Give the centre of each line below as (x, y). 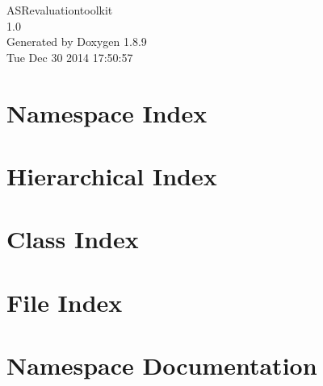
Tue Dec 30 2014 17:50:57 (70, 57)
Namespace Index (107, 112)
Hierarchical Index (112, 175)
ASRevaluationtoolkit (60, 10)
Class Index (73, 239)
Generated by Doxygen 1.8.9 (77, 42)
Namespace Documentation (162, 365)
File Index (65, 302)
